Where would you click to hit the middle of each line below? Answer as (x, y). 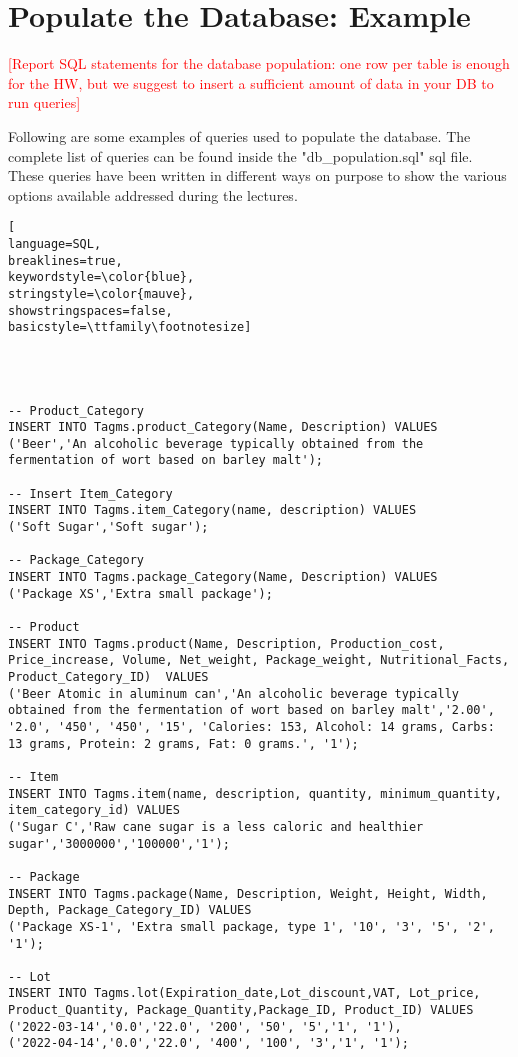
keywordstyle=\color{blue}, (101, 277)
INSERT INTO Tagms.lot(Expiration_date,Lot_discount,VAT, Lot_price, (244, 993)
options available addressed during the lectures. (153, 194)
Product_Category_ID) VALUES (108, 677)
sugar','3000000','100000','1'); (119, 843)
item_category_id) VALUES (94, 810)
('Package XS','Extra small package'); (140, 593)
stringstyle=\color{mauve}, (101, 293)
